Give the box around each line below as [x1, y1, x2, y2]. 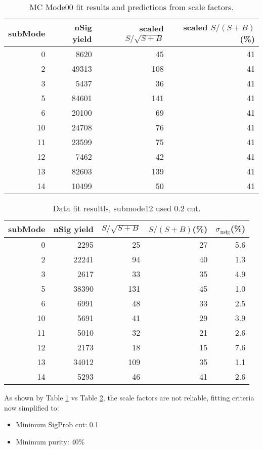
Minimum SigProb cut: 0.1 [16, 419, 99, 430]
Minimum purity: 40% [16, 436, 85, 446]
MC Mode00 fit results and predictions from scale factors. [29, 1, 234, 13]
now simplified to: [4, 402, 59, 413]
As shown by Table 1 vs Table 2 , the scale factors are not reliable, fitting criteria [4, 392, 254, 402]
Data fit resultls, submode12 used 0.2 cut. [53, 202, 201, 214]
